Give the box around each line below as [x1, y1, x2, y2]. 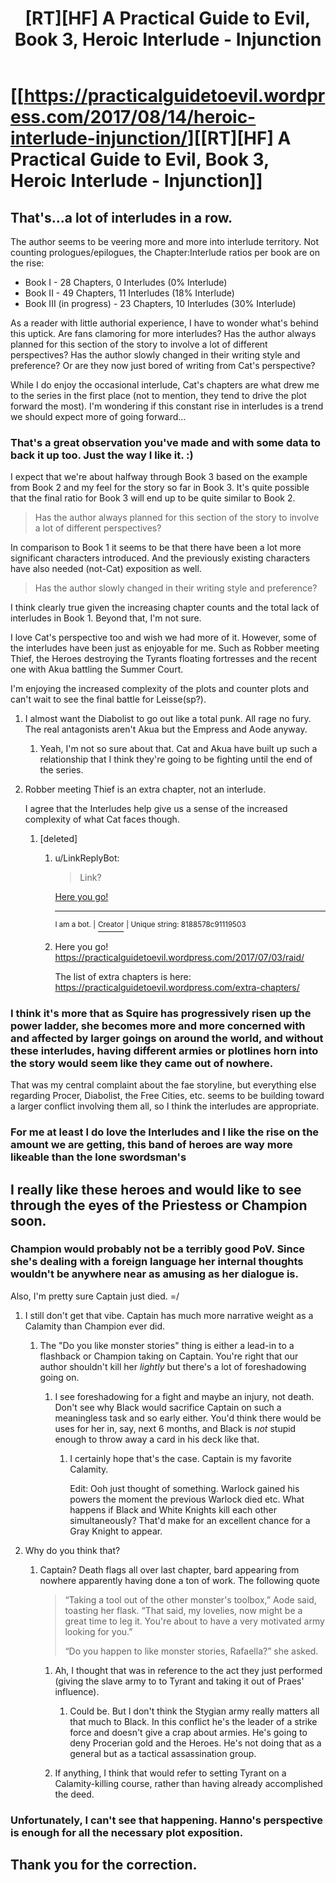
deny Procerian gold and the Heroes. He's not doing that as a [69, 1737, 322, 1749]
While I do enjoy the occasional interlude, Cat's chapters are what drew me [10, 379, 320, 391]
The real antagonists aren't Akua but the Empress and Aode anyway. [24, 723, 308, 736]
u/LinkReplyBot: [54, 852, 120, 864]
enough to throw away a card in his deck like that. [54, 1433, 260, 1445]
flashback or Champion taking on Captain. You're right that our [39, 1350, 299, 1362]
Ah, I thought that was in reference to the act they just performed [54, 1664, 323, 1676]
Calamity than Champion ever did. [24, 1320, 165, 1332]
